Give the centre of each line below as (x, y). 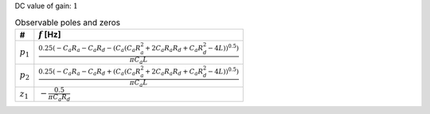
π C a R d (59, 98)
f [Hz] (50, 34)
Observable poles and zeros (68, 22)
